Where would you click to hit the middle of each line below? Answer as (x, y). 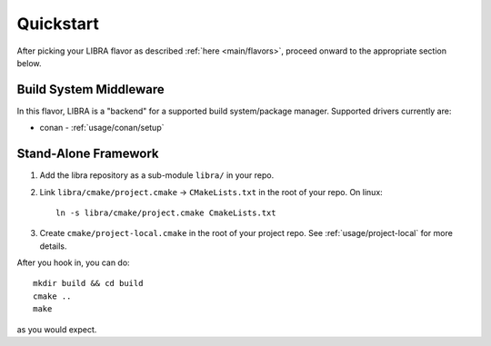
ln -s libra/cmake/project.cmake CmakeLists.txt (166, 213)
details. (53, 246)
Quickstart (58, 24)
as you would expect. (57, 329)
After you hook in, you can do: (74, 262)
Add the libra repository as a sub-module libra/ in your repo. (157, 175)
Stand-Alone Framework (88, 154)
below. (29, 63)
